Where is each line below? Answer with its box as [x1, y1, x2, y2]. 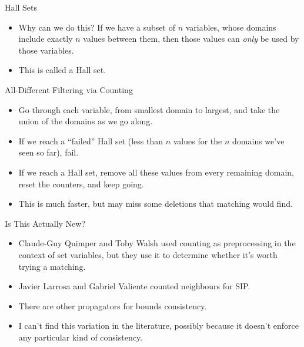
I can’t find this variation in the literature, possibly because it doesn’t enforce [18, 319, 299, 332]
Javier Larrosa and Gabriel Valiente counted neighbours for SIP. [18, 280, 250, 292]
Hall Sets [5, 1, 37, 13]
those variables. [18, 44, 74, 56]
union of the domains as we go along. [18, 115, 153, 127]
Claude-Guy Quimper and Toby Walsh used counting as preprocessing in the [18, 237, 296, 249]
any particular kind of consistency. [18, 331, 143, 343]
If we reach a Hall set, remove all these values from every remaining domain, [18, 166, 294, 178]
